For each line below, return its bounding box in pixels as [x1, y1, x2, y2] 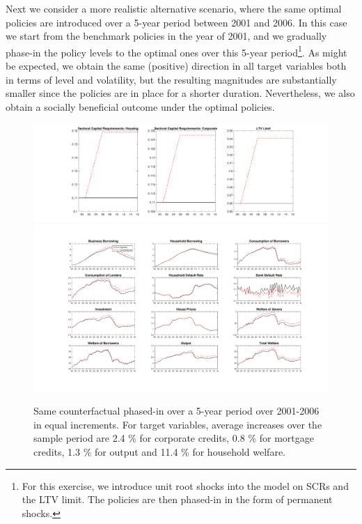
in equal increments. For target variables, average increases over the [33, 417, 322, 431]
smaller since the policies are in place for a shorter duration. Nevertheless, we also [6, 86, 355, 100]
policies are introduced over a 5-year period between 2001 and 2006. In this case [6, 15, 347, 29]
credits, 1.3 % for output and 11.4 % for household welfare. [33, 445, 285, 459]
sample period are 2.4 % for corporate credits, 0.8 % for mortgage [33, 431, 314, 445]
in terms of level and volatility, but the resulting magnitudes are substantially [6, 72, 337, 86]
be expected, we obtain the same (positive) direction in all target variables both [6, 59, 347, 73]
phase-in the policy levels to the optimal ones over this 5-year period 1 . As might [6, 43, 347, 59]
